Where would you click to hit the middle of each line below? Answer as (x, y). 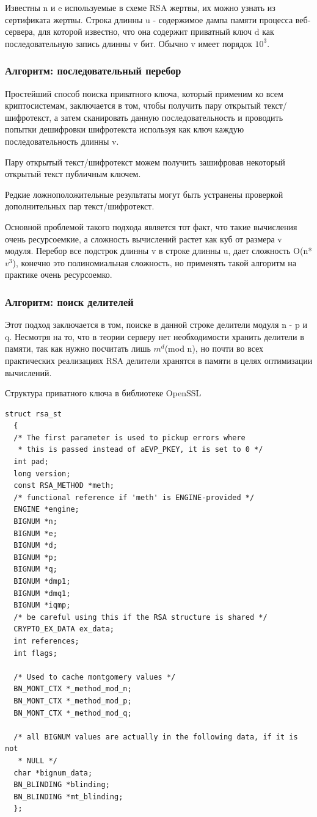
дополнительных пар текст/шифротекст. (80, 206)
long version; (42, 474)
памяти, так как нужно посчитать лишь (78, 348)
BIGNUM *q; (35, 569)
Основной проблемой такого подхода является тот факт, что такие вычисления (151, 226)
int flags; (35, 653)
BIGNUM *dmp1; (42, 581)
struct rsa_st (34, 414)
